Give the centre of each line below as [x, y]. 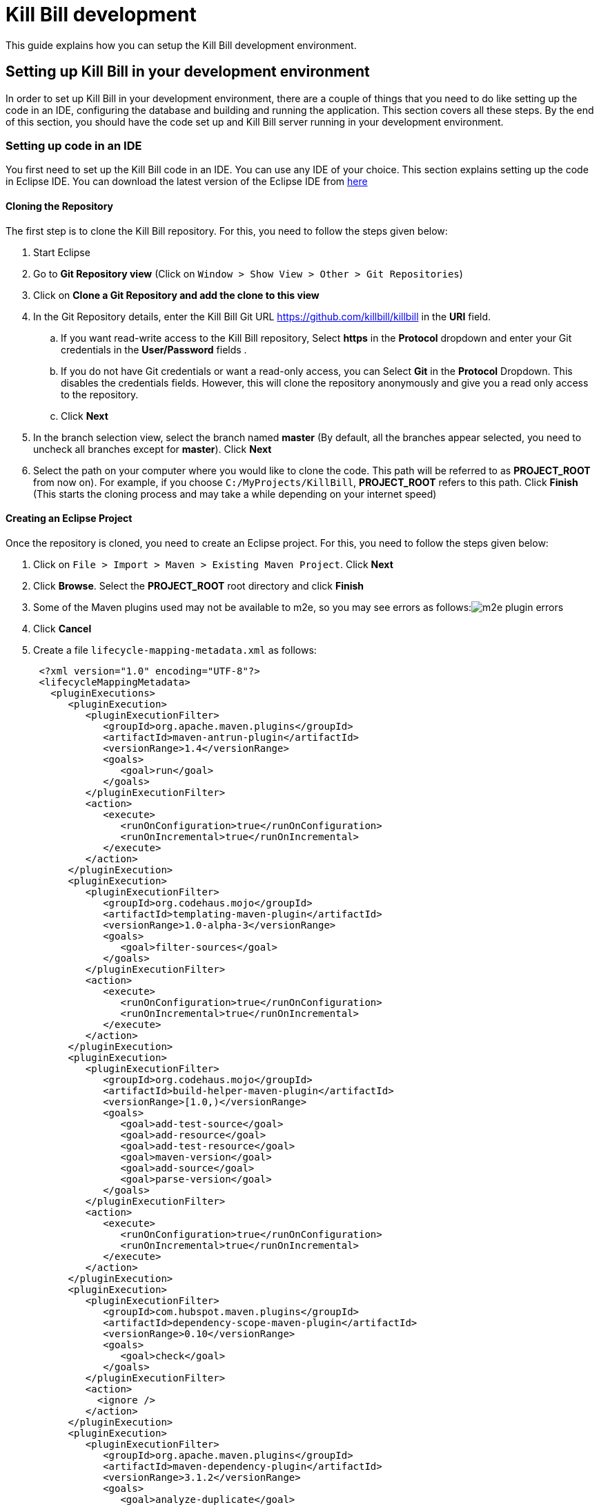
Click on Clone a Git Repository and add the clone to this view [176, 295]
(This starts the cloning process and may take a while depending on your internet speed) [235, 494]
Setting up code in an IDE [74, 145]
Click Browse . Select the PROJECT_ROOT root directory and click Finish [199, 585]
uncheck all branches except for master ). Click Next [153, 449]
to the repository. [100, 394]
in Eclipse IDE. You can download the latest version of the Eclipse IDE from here [187, 182]
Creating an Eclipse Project [69, 518]
